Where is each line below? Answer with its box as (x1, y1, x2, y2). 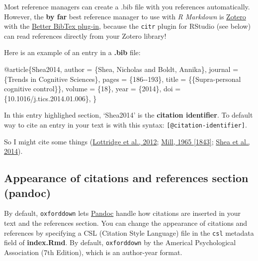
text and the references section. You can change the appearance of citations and (4, 218, 248, 228)
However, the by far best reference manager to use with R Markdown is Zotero (4, 11, 246, 21)
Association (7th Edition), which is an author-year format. (4, 247, 182, 257)
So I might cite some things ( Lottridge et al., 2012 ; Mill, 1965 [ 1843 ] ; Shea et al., (4, 136, 250, 146)
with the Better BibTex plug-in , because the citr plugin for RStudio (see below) (4, 21, 251, 31)
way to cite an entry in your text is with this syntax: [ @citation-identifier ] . (4, 120, 247, 130)
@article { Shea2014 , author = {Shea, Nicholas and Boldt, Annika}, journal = (4, 64, 239, 74)
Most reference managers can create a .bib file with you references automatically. (4, 1, 250, 11)
